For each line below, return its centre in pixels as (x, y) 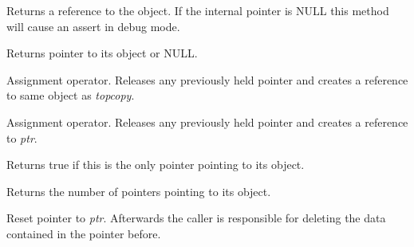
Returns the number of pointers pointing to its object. (139, 191)
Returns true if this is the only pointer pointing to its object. (156, 165)
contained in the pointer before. (84, 233)
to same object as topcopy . (71, 95)
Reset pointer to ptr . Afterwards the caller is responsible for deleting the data (196, 218)
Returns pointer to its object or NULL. (102, 53)
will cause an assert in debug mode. (93, 26)
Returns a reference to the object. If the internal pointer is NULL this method (198, 10)
